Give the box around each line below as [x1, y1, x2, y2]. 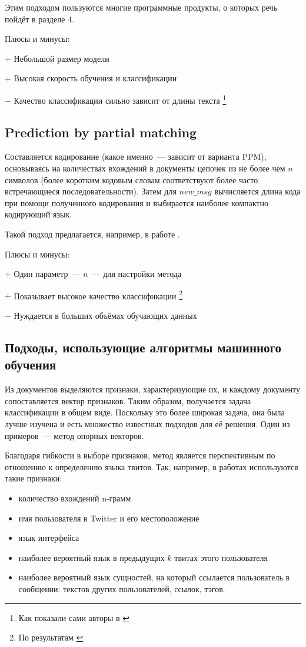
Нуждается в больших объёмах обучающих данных [14, 309, 197, 322]
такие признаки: [5, 472, 62, 484]
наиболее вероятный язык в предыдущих [18, 551, 165, 563]
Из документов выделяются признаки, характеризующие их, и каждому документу [5, 383, 300, 395]
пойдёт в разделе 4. [5, 12, 74, 25]
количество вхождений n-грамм [18, 491, 131, 504]
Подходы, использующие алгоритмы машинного [5, 338, 282, 356]
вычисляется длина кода [214, 185, 301, 197]
